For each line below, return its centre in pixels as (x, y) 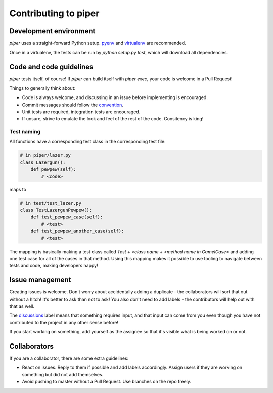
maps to (18, 189)
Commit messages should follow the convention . (73, 105)
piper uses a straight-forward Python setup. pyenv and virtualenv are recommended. (98, 43)
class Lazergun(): (43, 162)
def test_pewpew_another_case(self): (77, 231)
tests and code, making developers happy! (54, 266)
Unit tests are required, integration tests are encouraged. (81, 112)
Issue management (40, 280)
